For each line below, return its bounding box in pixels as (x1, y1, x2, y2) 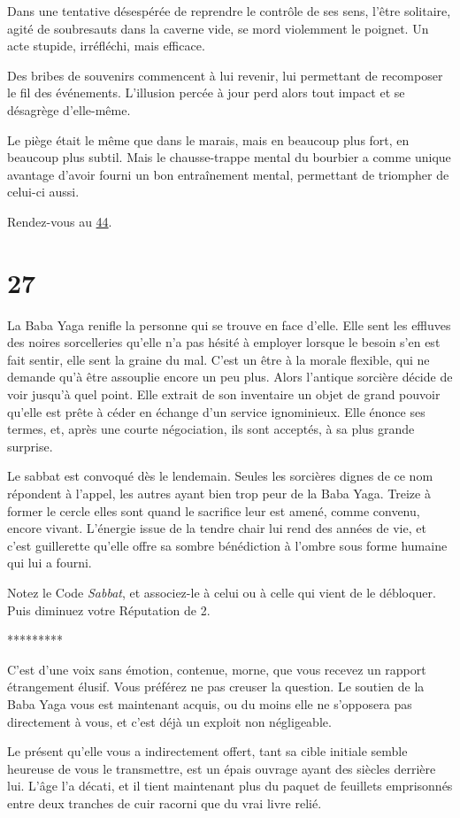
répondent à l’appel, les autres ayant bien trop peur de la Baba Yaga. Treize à (7, 484, 431, 502)
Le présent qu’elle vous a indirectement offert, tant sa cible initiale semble (7, 742, 408, 760)
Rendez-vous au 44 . (7, 212, 112, 230)
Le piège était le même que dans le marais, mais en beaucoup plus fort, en (7, 130, 410, 149)
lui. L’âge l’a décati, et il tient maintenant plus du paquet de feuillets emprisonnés (7, 776, 453, 795)
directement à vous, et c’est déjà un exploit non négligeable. (7, 712, 332, 730)
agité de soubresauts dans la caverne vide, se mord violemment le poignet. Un (7, 19, 429, 37)
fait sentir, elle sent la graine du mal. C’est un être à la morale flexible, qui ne (7, 350, 430, 368)
